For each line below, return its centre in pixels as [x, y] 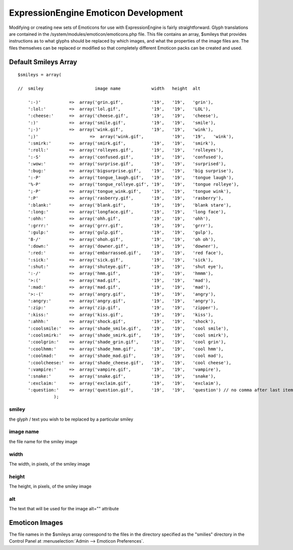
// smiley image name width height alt [109, 88]
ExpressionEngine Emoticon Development [96, 13]
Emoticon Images [36, 523]
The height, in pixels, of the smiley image [50, 486]
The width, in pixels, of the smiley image [50, 464]
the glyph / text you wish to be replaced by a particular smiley [71, 419]
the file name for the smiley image [43, 441]
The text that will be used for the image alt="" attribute [64, 509]
